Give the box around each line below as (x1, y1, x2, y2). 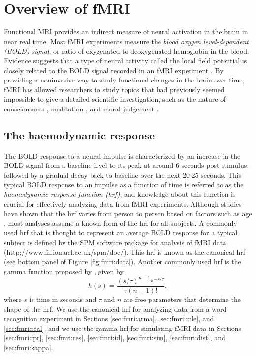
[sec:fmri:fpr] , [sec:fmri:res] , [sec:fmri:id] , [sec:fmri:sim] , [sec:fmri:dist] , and (4, 332, 225, 343)
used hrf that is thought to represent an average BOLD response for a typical (4, 227, 238, 238)
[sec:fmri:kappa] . (4, 342, 53, 352)
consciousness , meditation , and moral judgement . (4, 103, 159, 113)
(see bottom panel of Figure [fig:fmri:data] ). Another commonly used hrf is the (4, 256, 241, 267)
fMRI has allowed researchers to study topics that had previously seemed (4, 84, 224, 94)
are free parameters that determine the (124, 294, 241, 304)
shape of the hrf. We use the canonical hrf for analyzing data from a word (4, 303, 227, 314)
